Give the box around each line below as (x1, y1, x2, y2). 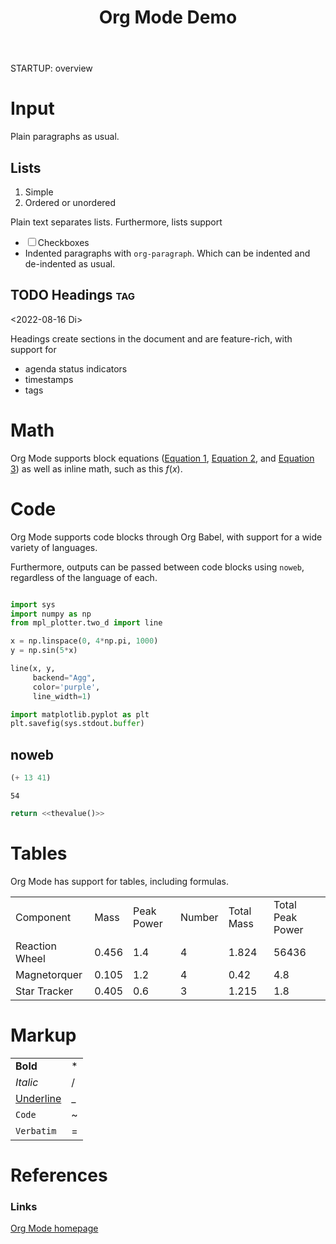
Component (15, 910, 72, 924)
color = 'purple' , (32, 682, 101, 692)
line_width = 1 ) (32, 691, 92, 701)
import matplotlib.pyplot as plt (10, 709, 150, 720)
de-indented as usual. (24, 257, 116, 270)
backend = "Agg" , (32, 672, 97, 683)
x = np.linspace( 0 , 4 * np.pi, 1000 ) (10, 636, 159, 646)
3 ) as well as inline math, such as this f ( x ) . (10, 462, 183, 475)
